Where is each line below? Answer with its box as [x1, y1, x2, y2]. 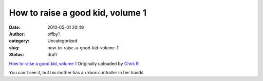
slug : [9, 44, 19, 51]
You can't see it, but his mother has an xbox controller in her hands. [9, 69, 145, 75]
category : [9, 38, 30, 44]
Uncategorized [47, 38, 77, 44]
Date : [9, 24, 20, 30]
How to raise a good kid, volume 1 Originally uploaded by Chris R [9, 61, 139, 66]
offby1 [47, 31, 60, 37]
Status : [9, 52, 24, 58]
